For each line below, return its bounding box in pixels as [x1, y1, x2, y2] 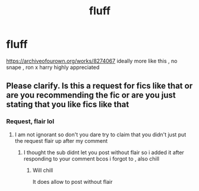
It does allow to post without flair [32, 178, 113, 185]
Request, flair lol [6, 117, 55, 126]
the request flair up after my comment [14, 137, 108, 144]
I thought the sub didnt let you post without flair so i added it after [23, 149, 184, 156]
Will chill [32, 167, 53, 174]
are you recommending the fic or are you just [6, 90, 176, 101]
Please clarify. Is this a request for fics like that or [6, 81, 193, 91]
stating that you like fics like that [6, 99, 129, 109]
